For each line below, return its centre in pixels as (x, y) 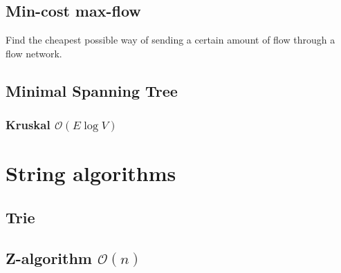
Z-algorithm (49, 257)
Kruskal (28, 125)
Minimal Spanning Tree (92, 90)
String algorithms (91, 173)
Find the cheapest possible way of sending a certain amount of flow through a (170, 40)
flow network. (34, 53)
